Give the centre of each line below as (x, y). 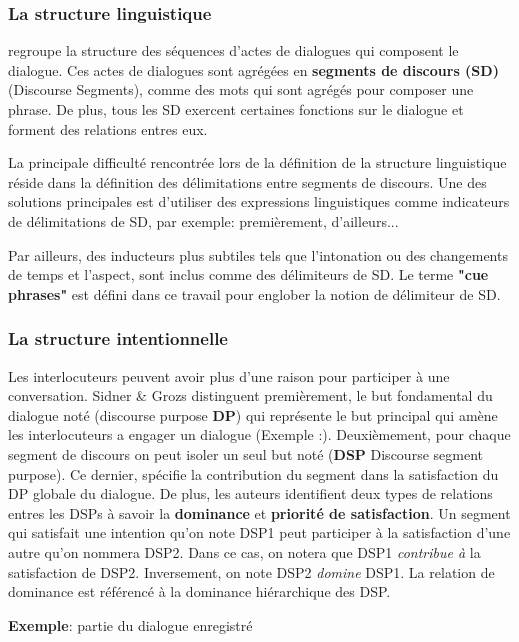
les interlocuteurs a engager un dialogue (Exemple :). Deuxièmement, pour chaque (259, 434)
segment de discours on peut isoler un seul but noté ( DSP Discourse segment (245, 453)
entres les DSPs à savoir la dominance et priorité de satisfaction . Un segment (259, 512)
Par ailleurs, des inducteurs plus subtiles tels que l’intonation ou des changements (258, 254)
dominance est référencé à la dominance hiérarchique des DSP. (199, 591)
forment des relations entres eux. (108, 128)
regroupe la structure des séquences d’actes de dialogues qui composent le (233, 50)
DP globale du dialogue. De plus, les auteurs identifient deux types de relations (250, 493)
